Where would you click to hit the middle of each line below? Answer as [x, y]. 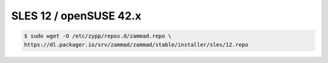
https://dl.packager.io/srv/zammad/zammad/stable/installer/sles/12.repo [136, 45]
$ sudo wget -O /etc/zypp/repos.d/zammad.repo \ [98, 36]
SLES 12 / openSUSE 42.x [76, 16]
